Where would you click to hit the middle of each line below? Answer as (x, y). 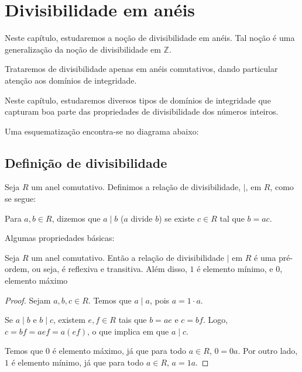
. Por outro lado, (268, 351)
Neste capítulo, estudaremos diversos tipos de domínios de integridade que (138, 100)
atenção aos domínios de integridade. (71, 80)
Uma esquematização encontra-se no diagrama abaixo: (102, 131)
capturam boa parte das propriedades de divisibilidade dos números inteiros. (142, 111)
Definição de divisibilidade (86, 162)
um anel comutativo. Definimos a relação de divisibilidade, (136, 187)
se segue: (20, 199)
